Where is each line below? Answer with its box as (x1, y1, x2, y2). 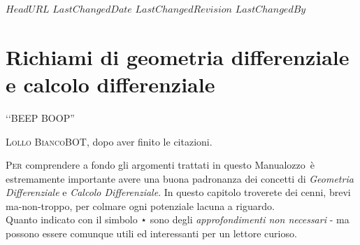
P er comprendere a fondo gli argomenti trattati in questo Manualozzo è (6, 157, 315, 172)
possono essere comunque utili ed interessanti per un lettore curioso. (6, 226, 297, 241)
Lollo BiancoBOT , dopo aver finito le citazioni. (6, 134, 213, 148)
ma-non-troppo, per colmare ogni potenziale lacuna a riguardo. (6, 198, 275, 213)
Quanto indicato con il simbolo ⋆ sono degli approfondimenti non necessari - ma (6, 212, 350, 227)
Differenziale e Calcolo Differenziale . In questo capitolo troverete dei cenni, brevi (6, 185, 351, 199)
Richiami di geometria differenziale (6, 42, 350, 71)
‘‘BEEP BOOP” (6, 110, 75, 125)
